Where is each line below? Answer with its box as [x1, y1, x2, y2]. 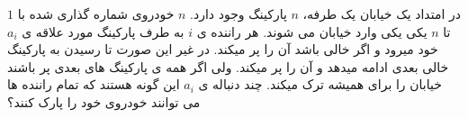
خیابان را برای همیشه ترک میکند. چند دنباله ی [198, 75, 442, 94]
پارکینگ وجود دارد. [190, 5, 287, 23]
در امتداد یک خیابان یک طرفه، [302, 5, 461, 23]
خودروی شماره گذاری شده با [17, 5, 175, 23]
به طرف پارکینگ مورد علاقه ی [22, 22, 184, 41]
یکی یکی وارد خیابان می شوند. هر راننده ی [196, 22, 427, 41]
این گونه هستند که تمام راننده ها [7, 75, 180, 94]
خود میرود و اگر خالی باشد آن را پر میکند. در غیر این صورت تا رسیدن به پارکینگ [7, 40, 438, 59]
